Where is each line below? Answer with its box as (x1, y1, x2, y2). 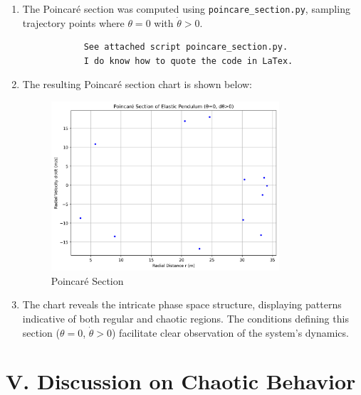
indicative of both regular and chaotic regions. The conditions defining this (22, 311, 349, 326)
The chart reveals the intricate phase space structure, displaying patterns (22, 297, 342, 312)
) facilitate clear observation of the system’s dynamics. (112, 325, 349, 340)
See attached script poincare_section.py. (83, 42, 288, 53)
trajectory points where (22, 15, 125, 30)
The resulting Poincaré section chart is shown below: (22, 77, 253, 92)
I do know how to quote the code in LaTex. (83, 55, 293, 66)
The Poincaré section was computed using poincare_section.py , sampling (22, 1, 350, 16)
